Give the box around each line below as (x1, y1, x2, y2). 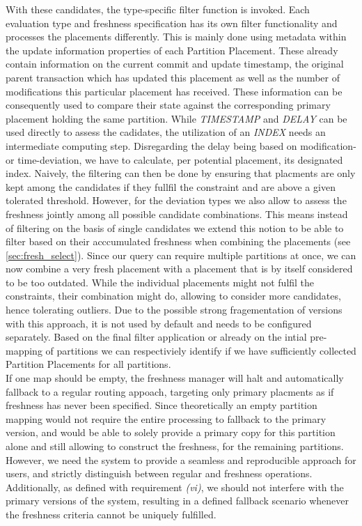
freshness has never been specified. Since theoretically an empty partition (6, 398, 317, 412)
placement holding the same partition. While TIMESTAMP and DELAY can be (6, 111, 347, 125)
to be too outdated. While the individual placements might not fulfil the (6, 274, 315, 289)
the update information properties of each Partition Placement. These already (6, 42, 338, 57)
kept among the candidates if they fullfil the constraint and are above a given (6, 179, 336, 194)
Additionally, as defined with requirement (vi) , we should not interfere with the (6, 479, 344, 494)
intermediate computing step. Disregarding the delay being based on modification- (6, 138, 356, 153)
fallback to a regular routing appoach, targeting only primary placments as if (6, 384, 334, 399)
